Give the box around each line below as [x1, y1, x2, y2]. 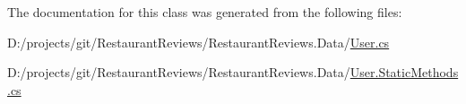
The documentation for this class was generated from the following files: [7, 3, 402, 21]
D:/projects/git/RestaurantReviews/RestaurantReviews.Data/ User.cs [7, 32, 390, 51]
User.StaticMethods [349, 63, 459, 82]
